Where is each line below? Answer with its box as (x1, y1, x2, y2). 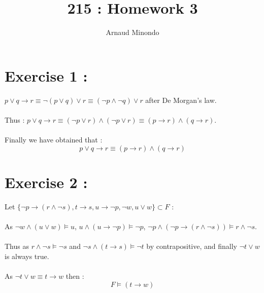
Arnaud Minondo (106, 27, 159, 38)
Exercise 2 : (5, 171, 88, 192)
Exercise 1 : (5, 65, 88, 86)
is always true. (5, 250, 49, 261)
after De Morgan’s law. (145, 94, 217, 105)
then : (65, 270, 84, 281)
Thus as (5, 241, 29, 251)
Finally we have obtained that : (5, 134, 103, 145)
